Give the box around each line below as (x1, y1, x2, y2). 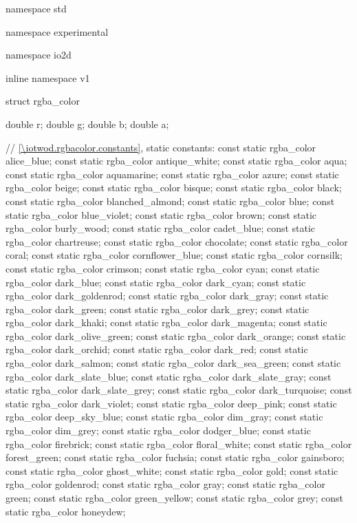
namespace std (6, 1, 67, 15)
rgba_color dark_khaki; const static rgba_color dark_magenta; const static (6, 315, 327, 330)
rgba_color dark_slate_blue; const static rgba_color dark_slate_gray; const (6, 369, 332, 383)
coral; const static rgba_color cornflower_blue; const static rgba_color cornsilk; (6, 248, 343, 262)
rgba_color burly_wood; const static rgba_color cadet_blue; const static (6, 221, 316, 235)
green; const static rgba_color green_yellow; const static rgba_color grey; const (6, 491, 344, 504)
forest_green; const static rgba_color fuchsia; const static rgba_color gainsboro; (6, 450, 345, 465)
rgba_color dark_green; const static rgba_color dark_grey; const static (6, 301, 310, 316)
